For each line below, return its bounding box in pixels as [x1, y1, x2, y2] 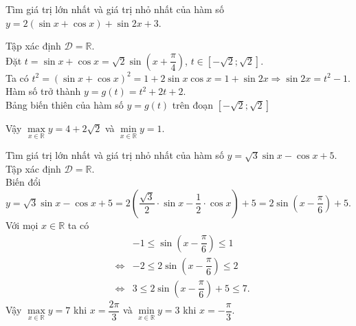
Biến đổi [5, 175, 41, 189]
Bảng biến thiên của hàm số [5, 97, 124, 111]
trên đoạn [172, 97, 214, 111]
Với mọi [5, 217, 38, 232]
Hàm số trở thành [5, 84, 81, 98]
